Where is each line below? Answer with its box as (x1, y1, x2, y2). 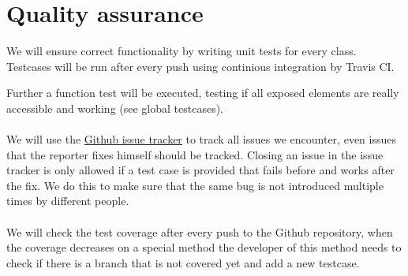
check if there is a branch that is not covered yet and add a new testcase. (6, 254, 360, 270)
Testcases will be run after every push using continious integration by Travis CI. (6, 58, 395, 74)
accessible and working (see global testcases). (6, 99, 224, 116)
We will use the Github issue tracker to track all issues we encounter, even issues (6, 131, 396, 147)
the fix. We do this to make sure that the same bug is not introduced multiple (6, 177, 384, 193)
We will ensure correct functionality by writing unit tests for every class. (6, 43, 357, 59)
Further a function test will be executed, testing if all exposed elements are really (6, 84, 399, 101)
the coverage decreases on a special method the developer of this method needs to (6, 239, 402, 255)
